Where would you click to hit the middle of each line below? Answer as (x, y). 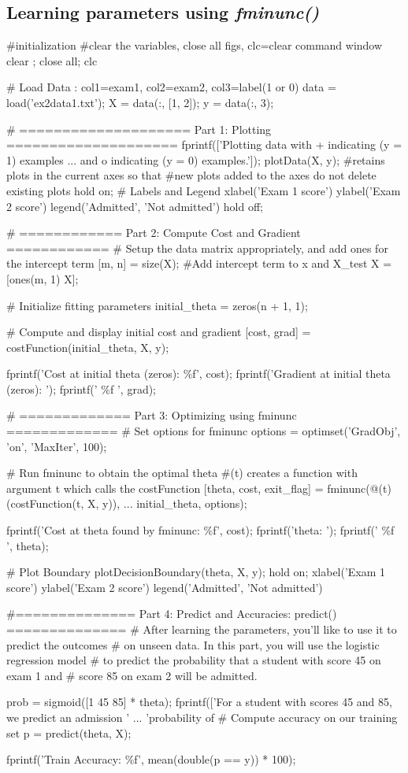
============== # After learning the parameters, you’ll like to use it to (202, 629)
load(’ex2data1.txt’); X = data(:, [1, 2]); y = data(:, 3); (140, 102)
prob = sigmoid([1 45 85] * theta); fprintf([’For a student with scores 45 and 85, (199, 702)
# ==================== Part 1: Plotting (139, 129)
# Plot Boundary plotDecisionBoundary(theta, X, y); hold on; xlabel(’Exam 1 (196, 572)
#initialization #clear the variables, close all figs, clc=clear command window (195, 45)
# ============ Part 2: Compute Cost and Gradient (154, 233)
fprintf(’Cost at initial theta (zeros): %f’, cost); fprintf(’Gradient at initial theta (198, 374)
